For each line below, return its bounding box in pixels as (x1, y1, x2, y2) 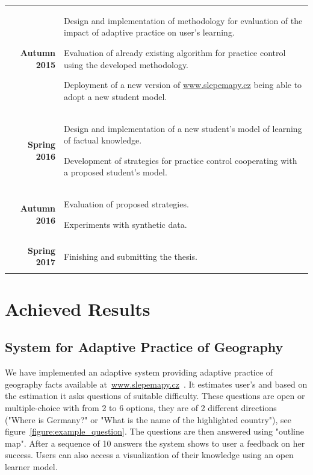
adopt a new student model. (64, 90, 167, 102)
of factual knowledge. (64, 134, 142, 146)
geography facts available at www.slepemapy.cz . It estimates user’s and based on (5, 377, 308, 390)
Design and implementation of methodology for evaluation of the (64, 14, 303, 27)
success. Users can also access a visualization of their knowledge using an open (5, 448, 294, 461)
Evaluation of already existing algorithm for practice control (64, 46, 286, 58)
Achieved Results (5, 296, 150, 321)
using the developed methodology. (64, 58, 189, 71)
